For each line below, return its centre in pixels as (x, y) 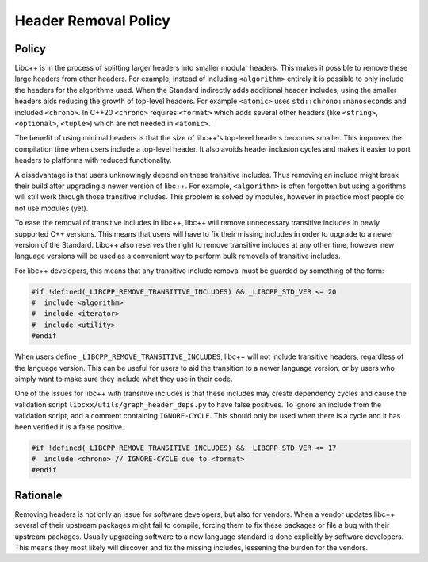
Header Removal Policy (92, 21)
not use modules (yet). (52, 208)
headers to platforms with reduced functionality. (93, 160)
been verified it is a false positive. (69, 427)
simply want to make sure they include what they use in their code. (124, 379)
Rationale (38, 495)
